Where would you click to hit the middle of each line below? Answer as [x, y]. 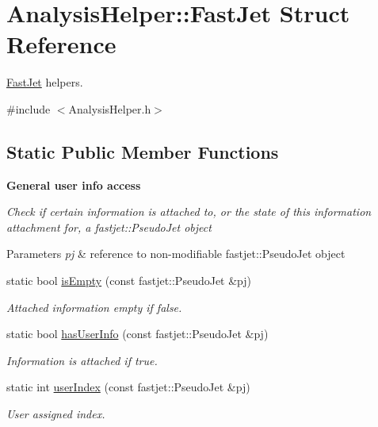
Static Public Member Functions [143, 151]
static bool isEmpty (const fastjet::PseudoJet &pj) [129, 281]
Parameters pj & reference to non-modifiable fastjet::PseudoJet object [176, 254]
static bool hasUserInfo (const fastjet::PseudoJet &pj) [137, 334]
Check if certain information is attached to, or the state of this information [189, 212]
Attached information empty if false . [94, 307]
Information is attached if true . [82, 360]
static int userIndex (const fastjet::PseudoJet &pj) [128, 387]
